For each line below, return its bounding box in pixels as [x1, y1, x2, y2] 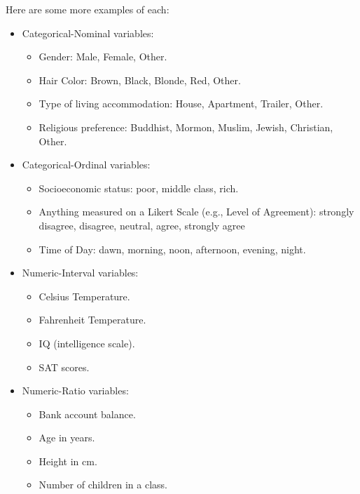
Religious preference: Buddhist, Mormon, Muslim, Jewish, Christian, [39, 119, 333, 134]
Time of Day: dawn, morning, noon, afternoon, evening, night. [39, 241, 306, 256]
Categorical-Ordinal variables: [22, 157, 151, 172]
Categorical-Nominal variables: [22, 25, 154, 40]
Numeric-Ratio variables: [22, 383, 129, 398]
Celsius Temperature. [39, 288, 130, 303]
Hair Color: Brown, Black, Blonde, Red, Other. [39, 72, 241, 87]
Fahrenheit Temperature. [39, 312, 146, 327]
